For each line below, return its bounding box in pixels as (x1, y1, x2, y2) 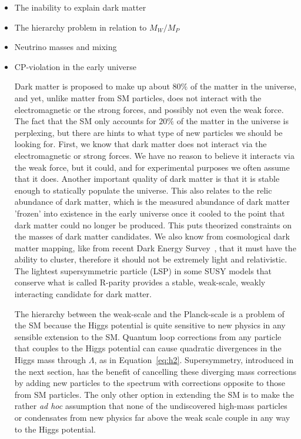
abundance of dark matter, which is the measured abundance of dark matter (14, 195, 290, 208)
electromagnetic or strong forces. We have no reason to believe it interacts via (14, 149, 295, 161)
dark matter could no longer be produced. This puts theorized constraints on (14, 218, 292, 231)
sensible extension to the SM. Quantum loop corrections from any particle (14, 330, 282, 342)
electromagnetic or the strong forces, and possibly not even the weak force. (14, 103, 284, 115)
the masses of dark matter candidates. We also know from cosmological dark (14, 230, 290, 242)
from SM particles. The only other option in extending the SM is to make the (14, 388, 294, 400)
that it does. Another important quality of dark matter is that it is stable (14, 172, 280, 185)
